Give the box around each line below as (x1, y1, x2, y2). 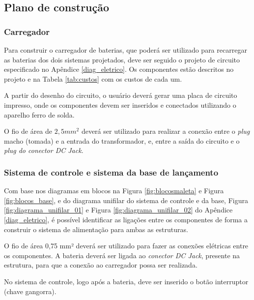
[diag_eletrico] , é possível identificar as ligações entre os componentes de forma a (4, 214, 248, 224)
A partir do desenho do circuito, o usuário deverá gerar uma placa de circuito (4, 90, 237, 100)
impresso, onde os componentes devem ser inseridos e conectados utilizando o (4, 99, 236, 110)
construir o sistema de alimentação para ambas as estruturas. (4, 224, 188, 234)
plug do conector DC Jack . (4, 145, 84, 155)
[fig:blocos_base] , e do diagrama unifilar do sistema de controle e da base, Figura (4, 195, 248, 205)
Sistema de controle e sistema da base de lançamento (4, 166, 219, 178)
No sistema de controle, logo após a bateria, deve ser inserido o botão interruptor (4, 276, 249, 286)
